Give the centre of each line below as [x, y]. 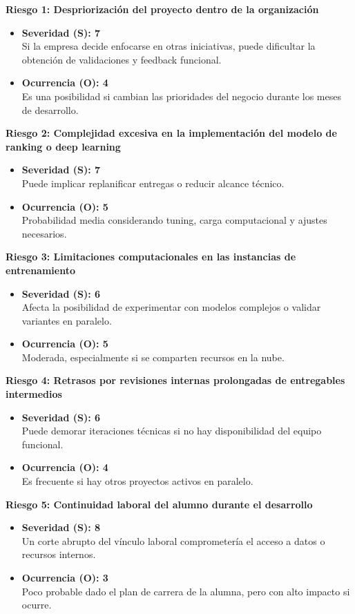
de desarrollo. [50, 109]
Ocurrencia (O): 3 [65, 577]
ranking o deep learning [63, 146]
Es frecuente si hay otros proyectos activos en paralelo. [137, 481]
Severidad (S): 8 [61, 527]
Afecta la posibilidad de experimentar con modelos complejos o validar [171, 307]
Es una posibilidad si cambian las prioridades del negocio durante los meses [181, 96]
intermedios [34, 394]
